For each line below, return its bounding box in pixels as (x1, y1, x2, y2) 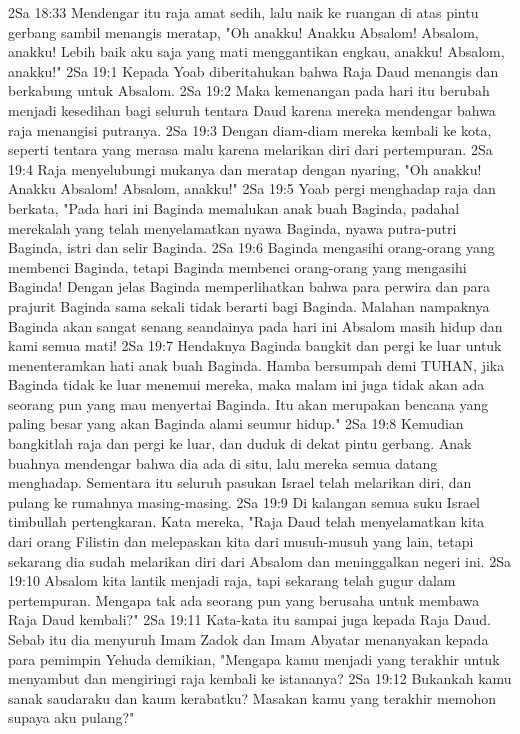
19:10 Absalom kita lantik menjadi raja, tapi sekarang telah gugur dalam (8, 570, 456, 591)
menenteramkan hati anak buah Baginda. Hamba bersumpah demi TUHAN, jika (8, 354, 505, 375)
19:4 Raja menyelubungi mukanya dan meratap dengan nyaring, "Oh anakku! (8, 158, 482, 179)
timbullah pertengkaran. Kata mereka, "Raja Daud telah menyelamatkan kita (8, 511, 485, 532)
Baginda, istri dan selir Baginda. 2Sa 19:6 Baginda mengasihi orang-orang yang (8, 237, 495, 258)
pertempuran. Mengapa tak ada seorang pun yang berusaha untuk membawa (8, 589, 480, 610)
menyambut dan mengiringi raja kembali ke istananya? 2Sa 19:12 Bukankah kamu (8, 668, 512, 689)
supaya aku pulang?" (8, 707, 135, 728)
